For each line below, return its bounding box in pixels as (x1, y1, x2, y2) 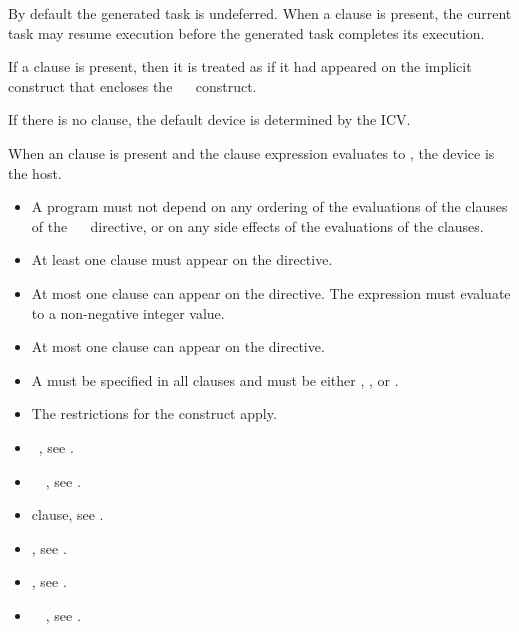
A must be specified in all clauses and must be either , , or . (31, 369, 399, 390)
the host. (8, 162, 62, 183)
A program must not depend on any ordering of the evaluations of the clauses (31, 196, 508, 217)
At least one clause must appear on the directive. (31, 249, 333, 270)
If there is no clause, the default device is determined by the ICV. (8, 109, 411, 130)
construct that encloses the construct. (8, 75, 257, 96)
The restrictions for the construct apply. (31, 403, 277, 424)
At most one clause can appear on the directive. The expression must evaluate (31, 282, 511, 303)
